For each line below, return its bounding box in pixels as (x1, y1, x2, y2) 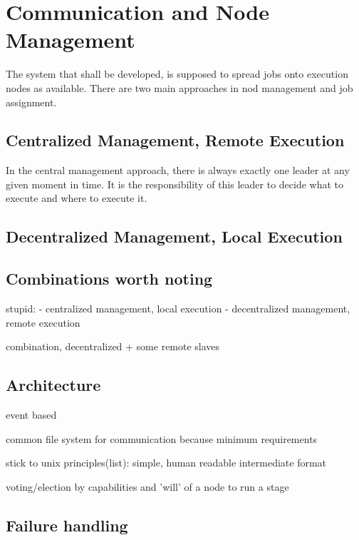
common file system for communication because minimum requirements (6, 431, 318, 446)
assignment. (6, 94, 57, 109)
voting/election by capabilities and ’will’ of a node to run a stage (6, 479, 289, 494)
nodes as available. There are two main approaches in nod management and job (6, 80, 353, 95)
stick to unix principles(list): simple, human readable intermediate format (6, 455, 327, 470)
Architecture (6, 374, 101, 396)
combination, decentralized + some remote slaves (6, 339, 220, 354)
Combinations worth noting (6, 268, 213, 290)
